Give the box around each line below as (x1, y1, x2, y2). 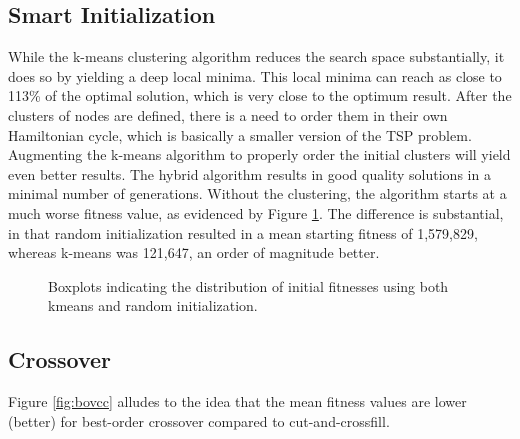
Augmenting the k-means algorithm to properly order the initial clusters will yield (8, 144, 511, 165)
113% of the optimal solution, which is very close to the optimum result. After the (8, 85, 512, 106)
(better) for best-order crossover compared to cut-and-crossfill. (8, 410, 390, 431)
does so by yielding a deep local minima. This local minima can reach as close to (8, 65, 502, 86)
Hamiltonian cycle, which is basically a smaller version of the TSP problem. (8, 124, 472, 145)
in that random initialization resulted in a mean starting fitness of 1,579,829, (8, 222, 478, 243)
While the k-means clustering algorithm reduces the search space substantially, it (8, 46, 505, 67)
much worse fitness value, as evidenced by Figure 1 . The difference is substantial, (8, 202, 504, 223)
